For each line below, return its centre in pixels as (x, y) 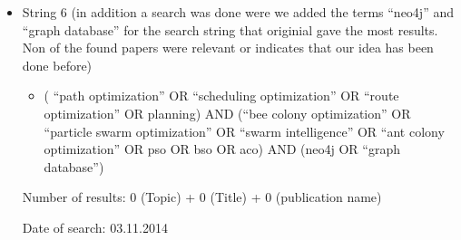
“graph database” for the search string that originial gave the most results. (230, 29)
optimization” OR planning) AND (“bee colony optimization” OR (227, 113)
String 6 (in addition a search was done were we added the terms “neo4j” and (238, 12)
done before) (57, 65)
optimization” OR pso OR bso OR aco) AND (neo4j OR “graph (222, 149)
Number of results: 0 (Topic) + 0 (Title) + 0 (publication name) (202, 197)
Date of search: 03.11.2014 (95, 227)
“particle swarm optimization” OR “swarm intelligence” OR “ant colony (244, 131)
